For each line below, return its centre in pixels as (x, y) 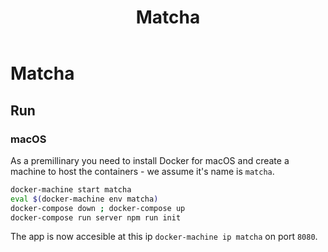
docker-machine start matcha (71, 189)
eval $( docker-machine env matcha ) (84, 199)
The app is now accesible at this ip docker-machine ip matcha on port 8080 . (164, 237)
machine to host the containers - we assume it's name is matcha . (142, 171)
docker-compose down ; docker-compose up (98, 208)
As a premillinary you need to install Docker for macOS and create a (150, 160)
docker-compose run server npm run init (96, 217)
